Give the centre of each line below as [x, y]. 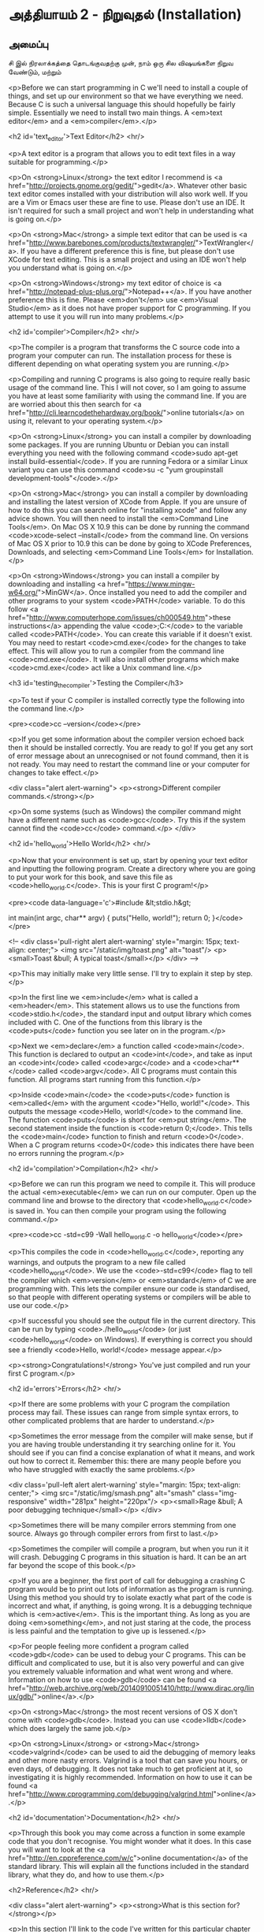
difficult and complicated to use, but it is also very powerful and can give [126, 1663]
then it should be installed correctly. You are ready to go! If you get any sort [131, 747]
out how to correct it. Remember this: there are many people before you [125, 1461]
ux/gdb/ [21, 1696]
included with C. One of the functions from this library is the [105, 1023]
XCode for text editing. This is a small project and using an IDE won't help [127, 259]
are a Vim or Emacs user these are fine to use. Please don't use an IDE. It [127, 202]
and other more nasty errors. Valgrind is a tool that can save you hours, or [128, 1760]
